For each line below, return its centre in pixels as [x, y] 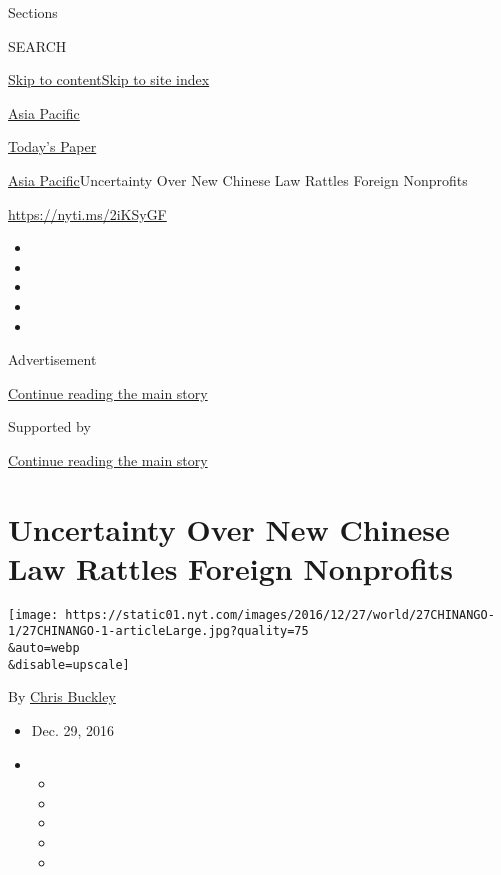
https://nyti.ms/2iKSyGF [87, 213]
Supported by [49, 426]
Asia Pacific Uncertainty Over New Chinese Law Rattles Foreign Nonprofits [238, 179]
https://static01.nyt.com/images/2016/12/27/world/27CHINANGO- [280, 614]
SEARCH [37, 45]
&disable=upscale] [69, 664]
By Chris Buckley [62, 696]
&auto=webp [44, 648]
